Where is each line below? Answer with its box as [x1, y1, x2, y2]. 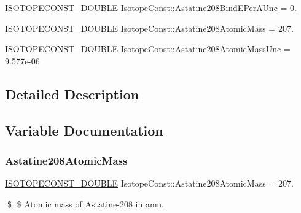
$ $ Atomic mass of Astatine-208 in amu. [7, 197, 164, 210]
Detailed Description [5, 84, 139, 103]
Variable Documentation [5, 120, 163, 139]
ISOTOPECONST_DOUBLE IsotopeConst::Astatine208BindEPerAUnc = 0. [5, 1, 297, 14]
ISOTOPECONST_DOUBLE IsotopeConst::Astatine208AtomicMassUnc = [5, 42, 291, 55]
